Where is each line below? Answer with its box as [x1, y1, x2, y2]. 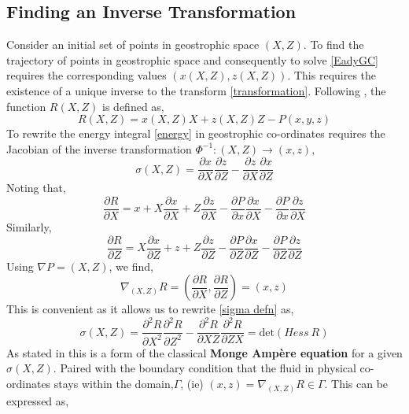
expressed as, [6, 392, 69, 408]
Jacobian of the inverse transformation [6, 140, 192, 157]
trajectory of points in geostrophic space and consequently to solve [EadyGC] [6, 51, 378, 68]
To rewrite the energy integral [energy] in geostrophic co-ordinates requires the [6, 125, 385, 142]
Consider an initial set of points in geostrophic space [6, 36, 260, 53]
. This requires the [287, 67, 377, 83]
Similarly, [6, 219, 52, 235]
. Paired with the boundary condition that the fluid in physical [53, 360, 356, 376]
